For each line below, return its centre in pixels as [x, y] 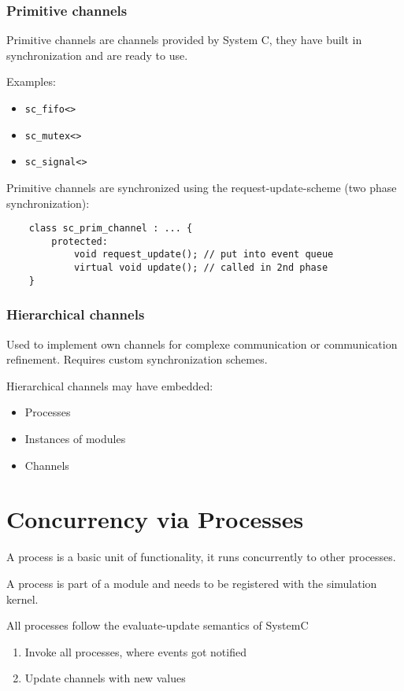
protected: [80, 241]
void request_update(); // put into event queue [204, 255]
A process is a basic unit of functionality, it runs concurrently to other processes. [201, 557]
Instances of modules [75, 439]
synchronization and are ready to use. [97, 55]
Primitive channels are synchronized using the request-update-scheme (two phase [202, 187]
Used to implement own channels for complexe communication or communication [202, 344]
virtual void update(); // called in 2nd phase [201, 268]
